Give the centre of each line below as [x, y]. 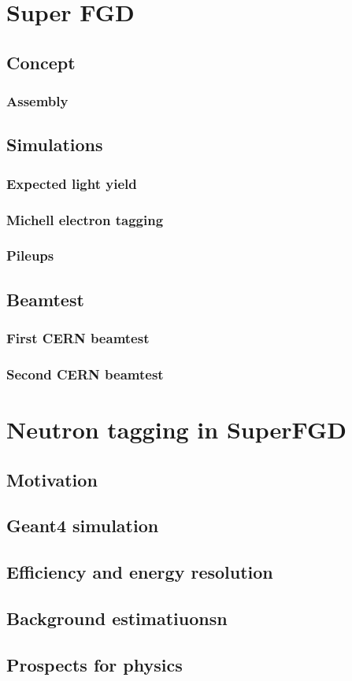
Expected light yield [72, 183]
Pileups [30, 255]
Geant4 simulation [83, 526]
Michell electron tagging [85, 219]
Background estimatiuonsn [117, 618]
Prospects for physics [94, 664]
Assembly [37, 101]
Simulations [55, 144]
